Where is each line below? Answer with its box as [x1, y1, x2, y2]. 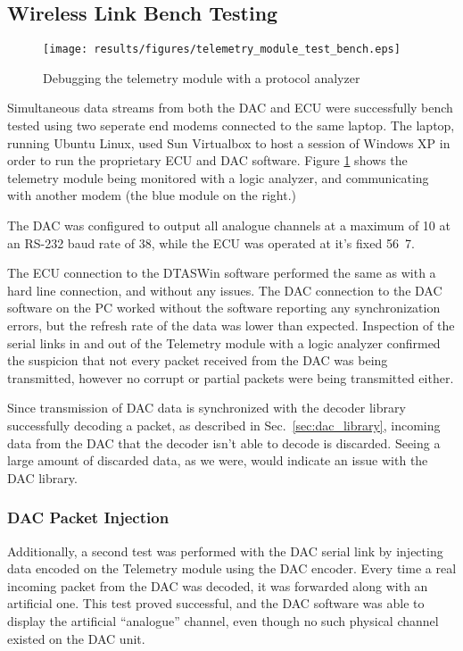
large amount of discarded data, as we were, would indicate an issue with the [7, 451, 428, 470]
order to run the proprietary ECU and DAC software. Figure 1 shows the [7, 151, 408, 170]
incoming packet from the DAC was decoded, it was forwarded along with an [7, 576, 428, 595]
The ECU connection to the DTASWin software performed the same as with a [7, 263, 436, 282]
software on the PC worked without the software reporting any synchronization [7, 298, 441, 317]
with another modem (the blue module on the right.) [7, 186, 297, 204]
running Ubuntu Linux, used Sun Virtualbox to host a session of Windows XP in [7, 133, 451, 152]
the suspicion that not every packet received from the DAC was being [7, 351, 388, 370]
